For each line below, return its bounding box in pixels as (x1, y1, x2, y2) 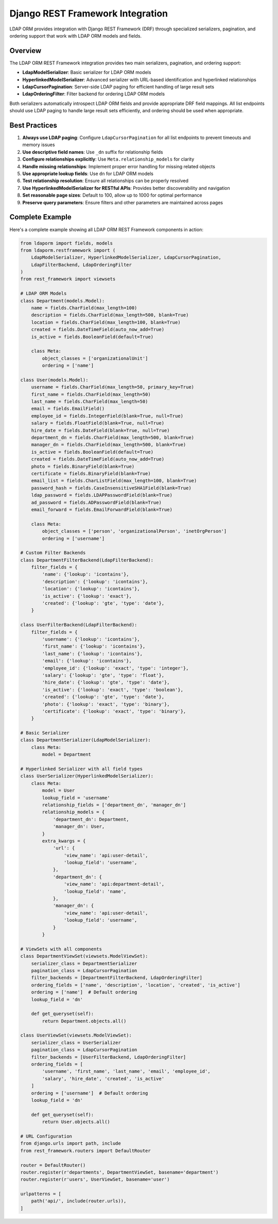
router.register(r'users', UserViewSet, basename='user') (20, 1177, 170, 1182)
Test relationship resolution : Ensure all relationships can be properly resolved (22, 178, 189, 184)
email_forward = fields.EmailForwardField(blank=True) (31, 506, 172, 512)
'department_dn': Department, (53, 816, 129, 822)
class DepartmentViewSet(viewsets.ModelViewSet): (20, 953, 148, 959)
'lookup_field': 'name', (63, 888, 127, 894)
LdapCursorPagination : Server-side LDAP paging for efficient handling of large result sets (22, 84, 215, 90)
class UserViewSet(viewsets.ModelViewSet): (20, 1033, 132, 1038)
